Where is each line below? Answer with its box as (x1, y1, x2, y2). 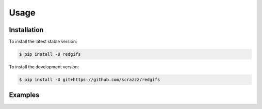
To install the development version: (9, 64, 79, 70)
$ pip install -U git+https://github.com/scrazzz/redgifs (19, 77, 160, 82)
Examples (9, 91, 40, 99)
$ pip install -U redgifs (19, 51, 81, 57)
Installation (9, 26, 44, 34)
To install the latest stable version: (9, 39, 77, 45)
